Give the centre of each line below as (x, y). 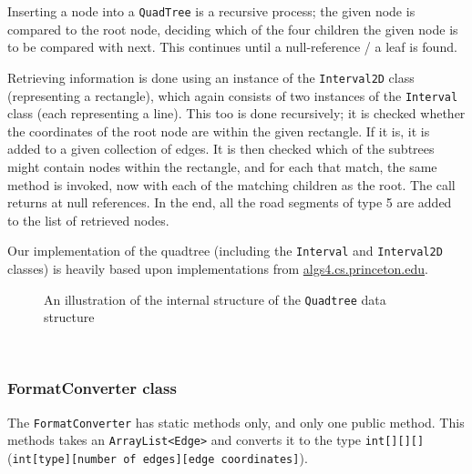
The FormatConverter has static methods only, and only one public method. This (236, 422)
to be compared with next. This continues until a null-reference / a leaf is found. (232, 47)
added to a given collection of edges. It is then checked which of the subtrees (221, 149)
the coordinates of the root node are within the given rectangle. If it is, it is (219, 131)
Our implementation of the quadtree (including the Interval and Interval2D (225, 251)
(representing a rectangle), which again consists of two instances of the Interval (233, 95)
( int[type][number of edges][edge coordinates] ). (158, 457)
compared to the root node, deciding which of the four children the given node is (233, 29)
